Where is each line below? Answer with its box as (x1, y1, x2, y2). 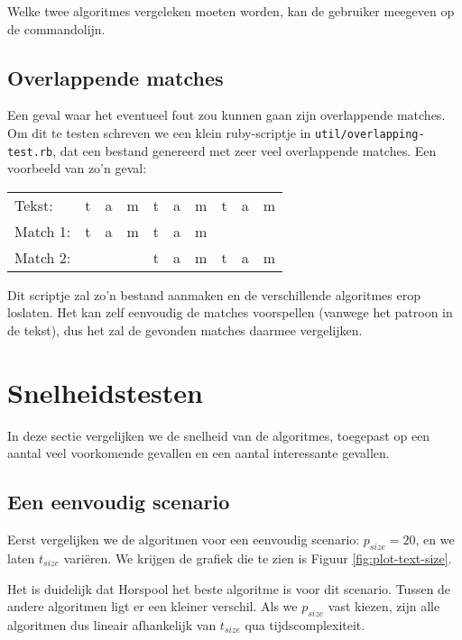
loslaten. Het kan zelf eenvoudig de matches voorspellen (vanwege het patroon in (7, 303, 453, 322)
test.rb (7, 145, 53, 159)
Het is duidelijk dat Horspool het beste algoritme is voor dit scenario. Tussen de (7, 579, 451, 598)
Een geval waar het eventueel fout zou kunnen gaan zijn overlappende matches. (7, 105, 446, 124)
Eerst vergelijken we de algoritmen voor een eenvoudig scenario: (7, 530, 360, 549)
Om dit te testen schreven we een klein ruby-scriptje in (7, 123, 311, 142)
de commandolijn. (7, 19, 106, 38)
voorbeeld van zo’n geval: (7, 159, 147, 178)
